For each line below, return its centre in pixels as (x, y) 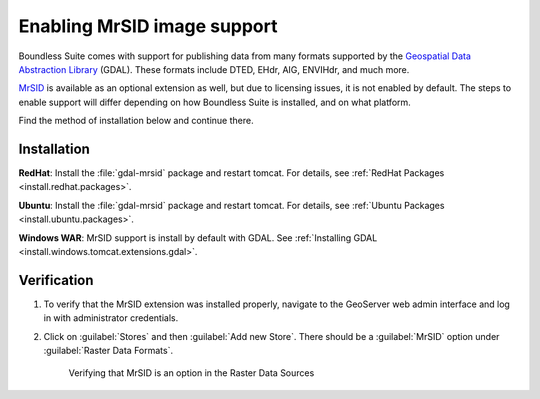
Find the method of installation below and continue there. (136, 121)
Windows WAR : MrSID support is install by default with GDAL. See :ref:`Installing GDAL (198, 237)
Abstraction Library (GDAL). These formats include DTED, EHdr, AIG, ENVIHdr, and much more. (214, 69)
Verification (56, 280)
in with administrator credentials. (111, 318)
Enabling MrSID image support (148, 26)
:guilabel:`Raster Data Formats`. (108, 351)
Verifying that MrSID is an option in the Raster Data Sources (191, 373)
